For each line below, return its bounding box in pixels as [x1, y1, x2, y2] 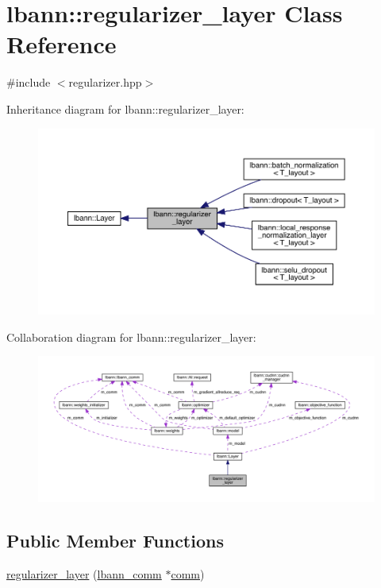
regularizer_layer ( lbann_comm [6, 565, 162, 582]
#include [6, 74, 51, 91]
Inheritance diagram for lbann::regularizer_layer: [6, 100, 244, 117]
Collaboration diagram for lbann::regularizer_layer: [6, 328, 256, 345]
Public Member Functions [6, 528, 224, 553]
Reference [6, 28, 117, 60]
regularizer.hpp [68, 74, 142, 91]
